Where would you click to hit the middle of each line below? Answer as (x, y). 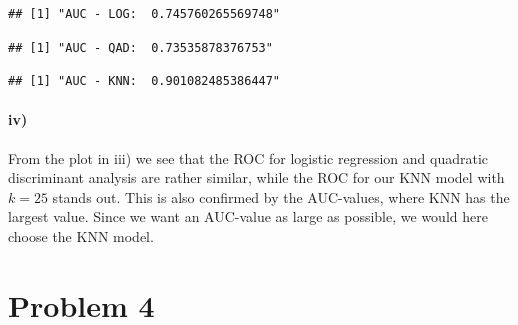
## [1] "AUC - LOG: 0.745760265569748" (144, 14)
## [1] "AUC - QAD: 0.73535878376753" (140, 47)
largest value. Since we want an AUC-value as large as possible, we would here (248, 216)
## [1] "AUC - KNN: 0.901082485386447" (144, 81)
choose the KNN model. (81, 235)
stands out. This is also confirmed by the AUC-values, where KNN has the (281, 196)
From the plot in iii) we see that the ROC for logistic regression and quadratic (248, 157)
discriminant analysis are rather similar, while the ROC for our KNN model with (256, 177)
